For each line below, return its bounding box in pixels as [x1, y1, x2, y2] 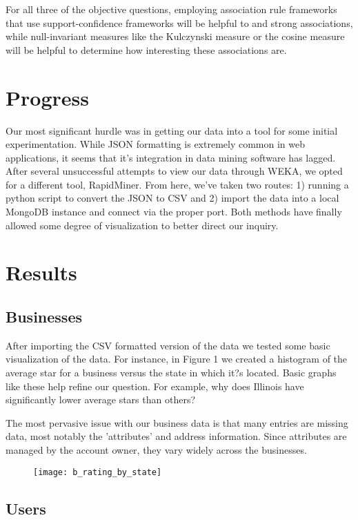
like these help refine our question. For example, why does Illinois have [6, 378, 304, 393]
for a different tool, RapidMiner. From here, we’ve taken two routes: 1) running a [6, 177, 349, 191]
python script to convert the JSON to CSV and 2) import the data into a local [6, 191, 339, 205]
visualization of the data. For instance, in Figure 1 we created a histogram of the [6, 352, 348, 366]
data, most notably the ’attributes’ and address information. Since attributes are [6, 429, 347, 443]
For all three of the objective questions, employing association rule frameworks [6, 2, 337, 16]
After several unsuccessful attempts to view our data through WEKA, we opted [6, 164, 343, 178]
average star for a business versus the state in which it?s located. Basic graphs [6, 365, 337, 380]
